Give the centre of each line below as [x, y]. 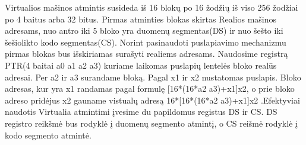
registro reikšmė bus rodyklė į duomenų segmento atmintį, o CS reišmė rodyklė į [151, 123]
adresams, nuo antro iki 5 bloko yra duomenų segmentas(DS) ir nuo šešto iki [144, 30]
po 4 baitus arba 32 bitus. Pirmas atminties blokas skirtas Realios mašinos [141, 19]
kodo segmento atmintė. [48, 135]
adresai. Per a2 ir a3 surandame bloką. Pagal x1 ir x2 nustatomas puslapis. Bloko [153, 77]
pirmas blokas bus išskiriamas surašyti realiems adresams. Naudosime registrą [146, 54]
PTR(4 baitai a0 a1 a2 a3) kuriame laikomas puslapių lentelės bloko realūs [141, 65]
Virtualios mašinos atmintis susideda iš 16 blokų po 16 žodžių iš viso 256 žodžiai [152, 7]
